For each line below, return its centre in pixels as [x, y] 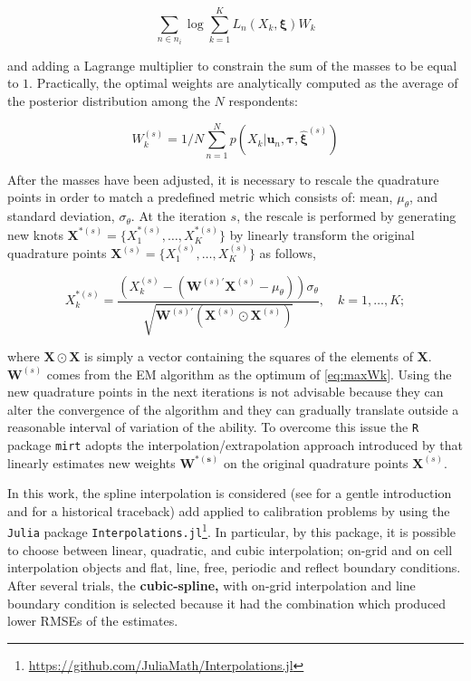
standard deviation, [61, 216]
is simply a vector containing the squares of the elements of [249, 356]
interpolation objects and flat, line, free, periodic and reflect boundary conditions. [234, 567]
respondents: [263, 101]
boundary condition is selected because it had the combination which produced [227, 603]
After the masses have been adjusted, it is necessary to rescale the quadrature [223, 179]
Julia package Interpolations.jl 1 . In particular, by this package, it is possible [232, 531]
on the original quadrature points [316, 462]
